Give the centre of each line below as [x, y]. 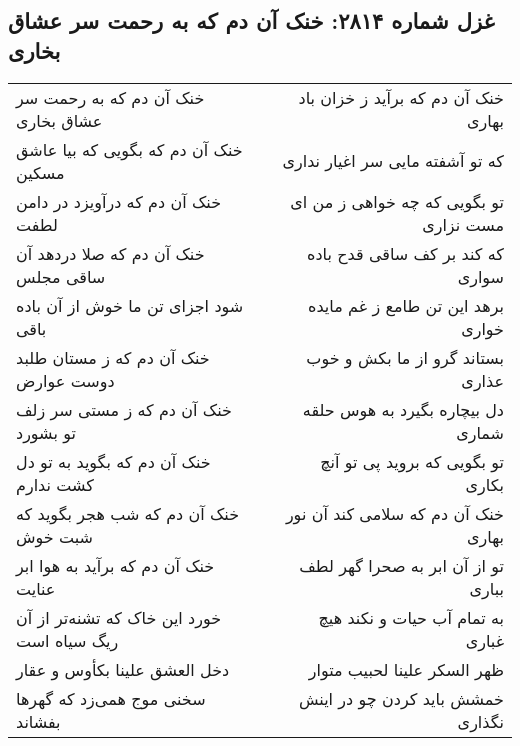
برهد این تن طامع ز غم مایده [406, 305]
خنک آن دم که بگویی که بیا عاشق [129, 149]
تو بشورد [46, 432]
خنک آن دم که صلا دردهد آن [110, 253]
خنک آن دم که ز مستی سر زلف [124, 409]
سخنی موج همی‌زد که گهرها [111, 698]
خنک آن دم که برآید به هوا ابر [115, 565]
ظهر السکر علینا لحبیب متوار [406, 669]
